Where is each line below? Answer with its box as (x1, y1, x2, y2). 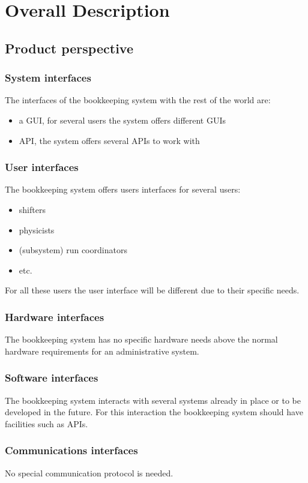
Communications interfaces (5, 443, 138, 458)
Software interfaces (5, 370, 98, 385)
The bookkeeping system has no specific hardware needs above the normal (5, 333, 278, 346)
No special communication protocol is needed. (5, 466, 174, 479)
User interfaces (5, 160, 79, 175)
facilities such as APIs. (5, 417, 88, 430)
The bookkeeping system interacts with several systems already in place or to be (5, 394, 301, 406)
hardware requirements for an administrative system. (5, 344, 199, 357)
